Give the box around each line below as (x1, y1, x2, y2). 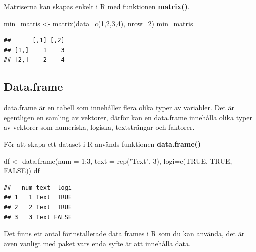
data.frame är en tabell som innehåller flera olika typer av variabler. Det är (4, 102, 235, 113)
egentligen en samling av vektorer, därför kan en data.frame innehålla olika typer (4, 112, 252, 122)
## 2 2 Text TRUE (4, 203, 72, 211)
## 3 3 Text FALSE (4, 213, 72, 221)
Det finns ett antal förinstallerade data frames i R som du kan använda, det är (4, 228, 245, 239)
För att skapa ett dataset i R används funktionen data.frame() (4, 138, 201, 149)
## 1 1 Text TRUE (4, 194, 72, 201)
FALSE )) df (4, 165, 40, 176)
